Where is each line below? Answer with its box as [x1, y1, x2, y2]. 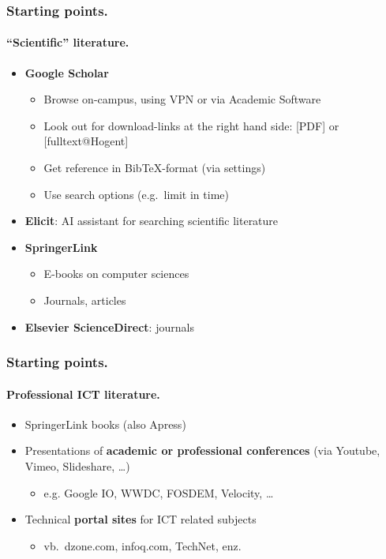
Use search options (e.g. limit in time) [43, 186, 229, 202]
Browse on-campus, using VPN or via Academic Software [43, 91, 321, 107]
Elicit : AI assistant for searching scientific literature [24, 212, 279, 229]
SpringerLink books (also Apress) [24, 415, 186, 432]
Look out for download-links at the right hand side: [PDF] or [43, 117, 339, 133]
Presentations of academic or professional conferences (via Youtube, [24, 442, 380, 459]
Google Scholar [24, 64, 109, 81]
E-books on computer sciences [43, 265, 189, 282]
